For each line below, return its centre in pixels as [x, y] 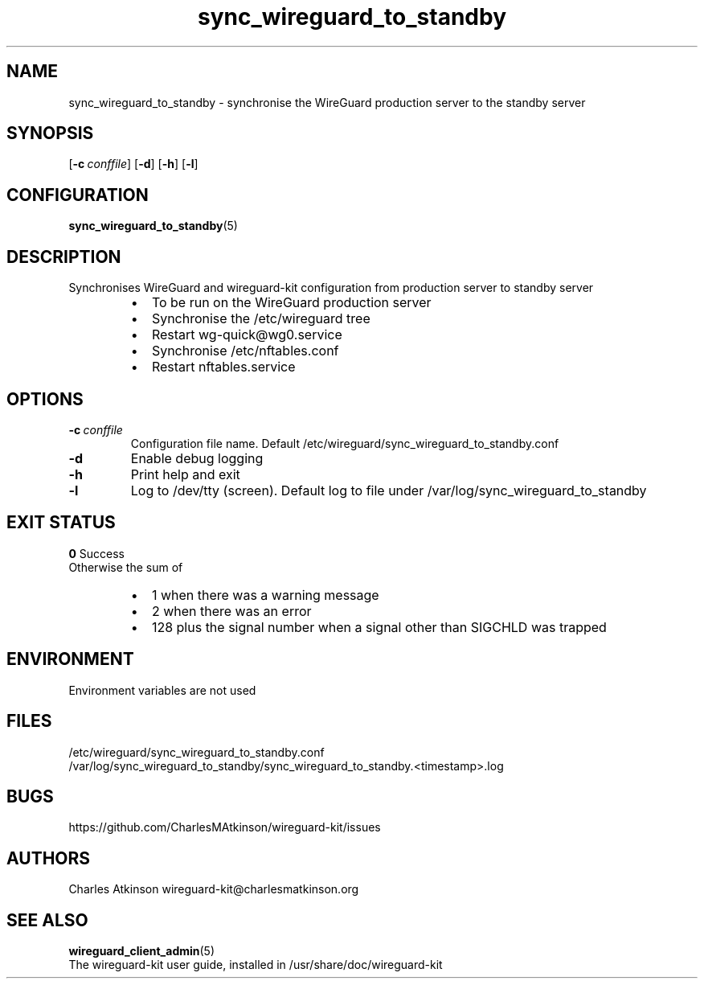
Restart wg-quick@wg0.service [247, 335]
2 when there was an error [231, 611]
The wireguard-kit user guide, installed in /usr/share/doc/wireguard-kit [256, 965]
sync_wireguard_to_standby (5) [153, 226]
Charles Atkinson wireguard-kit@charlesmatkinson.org [214, 889]
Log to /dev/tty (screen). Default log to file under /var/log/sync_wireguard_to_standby [389, 490]
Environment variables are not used [162, 690]
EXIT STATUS [61, 523]
